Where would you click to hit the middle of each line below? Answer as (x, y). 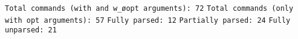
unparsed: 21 (31, 30)
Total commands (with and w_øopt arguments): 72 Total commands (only (149, 8)
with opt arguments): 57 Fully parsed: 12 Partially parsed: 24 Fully (148, 20)
